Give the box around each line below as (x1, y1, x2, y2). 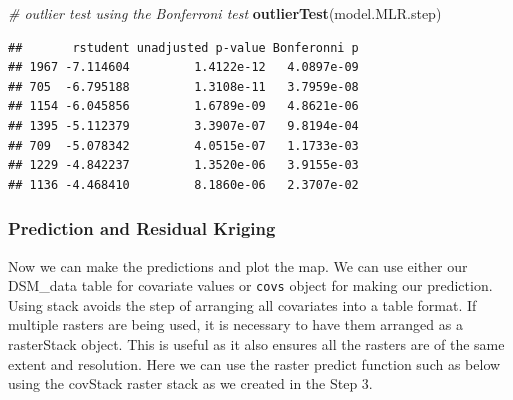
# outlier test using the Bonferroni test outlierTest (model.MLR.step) (8, 3, 442, 23)
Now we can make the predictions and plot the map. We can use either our (8, 255, 468, 276)
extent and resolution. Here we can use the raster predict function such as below (8, 353, 501, 374)
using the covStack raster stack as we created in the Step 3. (8, 373, 373, 394)
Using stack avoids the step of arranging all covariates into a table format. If (8, 294, 477, 315)
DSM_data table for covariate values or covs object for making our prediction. (8, 275, 493, 296)
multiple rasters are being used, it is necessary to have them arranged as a (8, 314, 463, 335)
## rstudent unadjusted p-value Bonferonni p (8, 40, 359, 55)
